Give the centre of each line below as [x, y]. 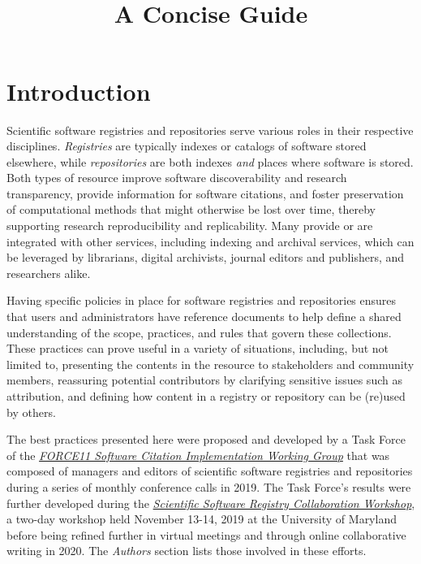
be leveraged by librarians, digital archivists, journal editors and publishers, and [206, 257]
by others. [31, 412]
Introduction [79, 91]
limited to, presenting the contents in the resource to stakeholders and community [210, 364]
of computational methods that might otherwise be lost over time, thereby [191, 209]
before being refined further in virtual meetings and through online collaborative [206, 534]
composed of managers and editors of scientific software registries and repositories [210, 471]
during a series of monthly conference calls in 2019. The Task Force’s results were [209, 486]
